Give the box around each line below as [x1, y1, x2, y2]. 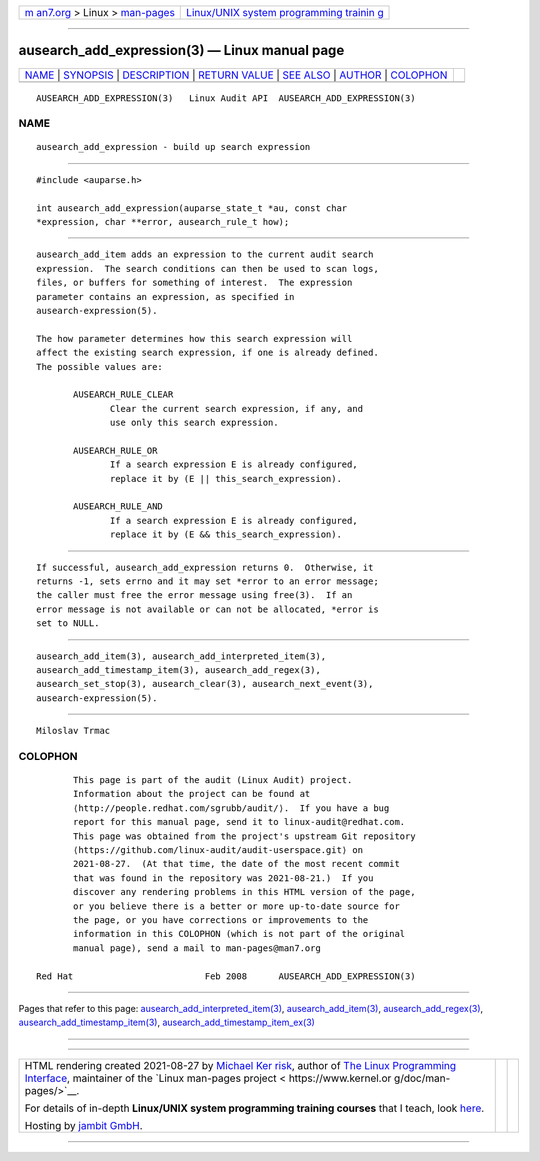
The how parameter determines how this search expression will [36, 333, 353, 344]
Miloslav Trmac [36, 725, 111, 737]
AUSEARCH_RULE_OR [73, 445, 158, 456]
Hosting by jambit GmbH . [24, 1118, 144, 1132]
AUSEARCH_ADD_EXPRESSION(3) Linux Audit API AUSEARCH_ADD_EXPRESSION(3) [36, 92, 416, 104]
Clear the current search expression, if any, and [110, 403, 364, 414]
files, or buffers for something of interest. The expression [36, 277, 353, 289]
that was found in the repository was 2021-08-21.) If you [73, 872, 374, 884]
